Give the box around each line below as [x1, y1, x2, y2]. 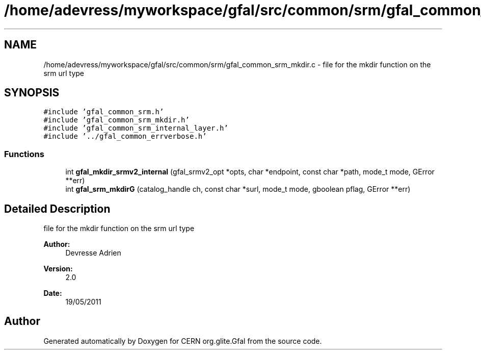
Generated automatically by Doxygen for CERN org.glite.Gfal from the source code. [43, 336, 322, 345]
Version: [43, 264, 73, 273]
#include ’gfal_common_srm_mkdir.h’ [43, 116, 190, 124]
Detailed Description [4, 202, 111, 215]
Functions [4, 148, 44, 159]
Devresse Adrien [65, 248, 121, 258]
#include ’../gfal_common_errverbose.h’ [43, 132, 207, 141]
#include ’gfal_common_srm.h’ [43, 108, 164, 116]
